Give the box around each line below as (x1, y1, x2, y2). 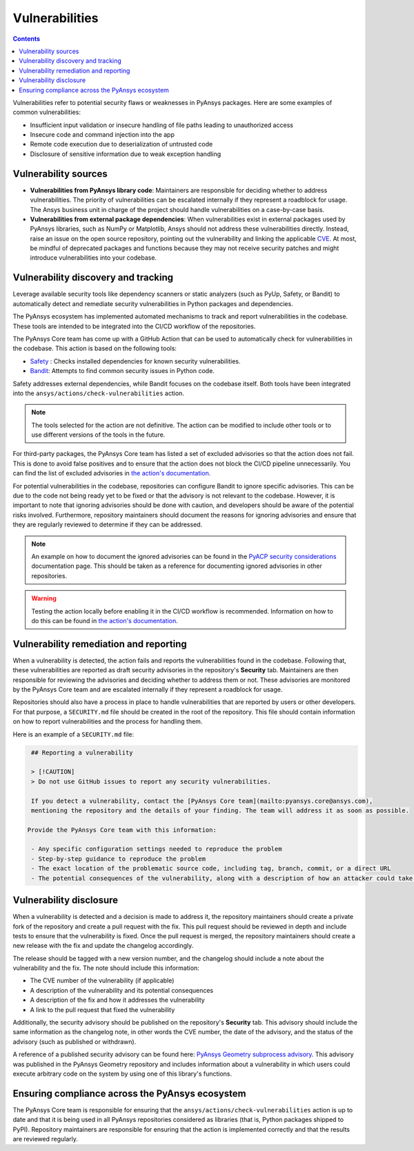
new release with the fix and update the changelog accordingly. (12, 942, 194, 950)
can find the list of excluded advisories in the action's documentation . (12, 469, 211, 477)
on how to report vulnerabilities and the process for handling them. (12, 717, 203, 725)
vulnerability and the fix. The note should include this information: (12, 964, 199, 972)
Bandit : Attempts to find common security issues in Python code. (30, 367, 215, 375)
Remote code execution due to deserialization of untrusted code (30, 140, 213, 149)
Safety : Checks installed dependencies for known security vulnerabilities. (30, 356, 241, 365)
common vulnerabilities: (12, 108, 81, 117)
